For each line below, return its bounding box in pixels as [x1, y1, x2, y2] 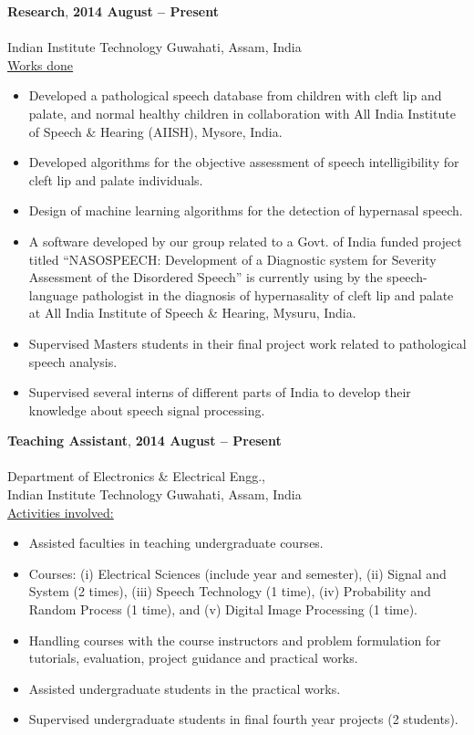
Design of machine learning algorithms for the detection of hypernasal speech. [28, 201, 463, 220]
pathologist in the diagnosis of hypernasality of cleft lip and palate [82, 285, 454, 304]
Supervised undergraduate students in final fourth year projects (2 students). [28, 709, 459, 729]
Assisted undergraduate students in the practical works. [28, 678, 341, 698]
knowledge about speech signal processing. [28, 400, 265, 419]
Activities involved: [7, 502, 114, 521]
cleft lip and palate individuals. [28, 170, 203, 189]
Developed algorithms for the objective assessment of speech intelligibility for [28, 152, 459, 172]
